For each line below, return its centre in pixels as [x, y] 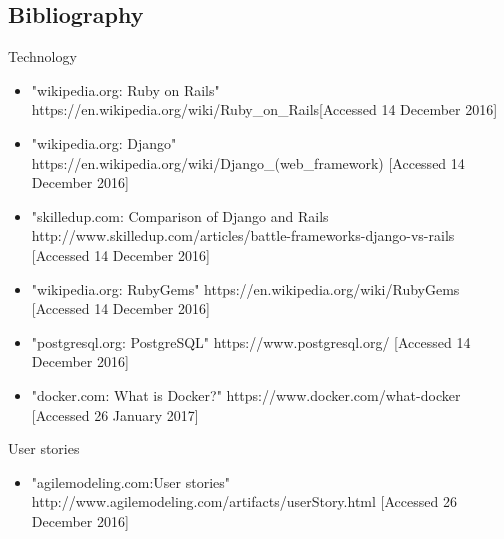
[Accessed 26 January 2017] [115, 414]
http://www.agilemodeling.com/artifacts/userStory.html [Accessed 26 [244, 501]
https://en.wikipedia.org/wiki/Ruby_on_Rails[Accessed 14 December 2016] [264, 109]
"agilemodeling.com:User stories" [131, 481]
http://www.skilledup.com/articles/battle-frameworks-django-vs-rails [243, 235]
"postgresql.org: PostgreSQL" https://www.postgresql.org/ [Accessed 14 [251, 341]
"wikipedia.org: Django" [104, 142]
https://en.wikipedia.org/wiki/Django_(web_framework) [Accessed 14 [248, 162]
